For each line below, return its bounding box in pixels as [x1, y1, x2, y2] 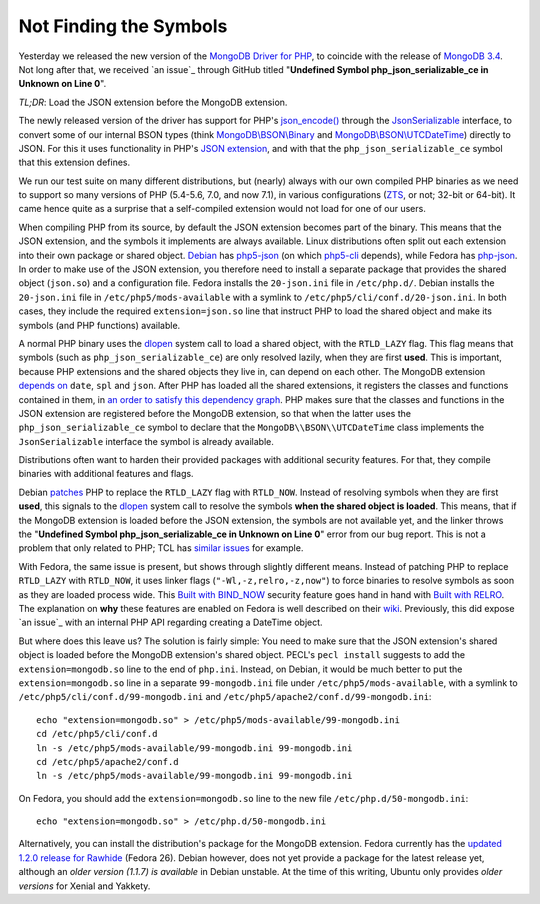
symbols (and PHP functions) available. [18, 319, 181, 331]
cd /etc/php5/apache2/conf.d [36, 756, 179, 767]
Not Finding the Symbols [18, 15, 228, 37]
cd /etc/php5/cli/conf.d [36, 728, 158, 740]
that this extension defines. [18, 156, 131, 169]
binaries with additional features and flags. [18, 468, 194, 480]
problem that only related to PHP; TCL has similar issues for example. [18, 542, 304, 554]
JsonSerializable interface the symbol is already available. [18, 435, 274, 447]
